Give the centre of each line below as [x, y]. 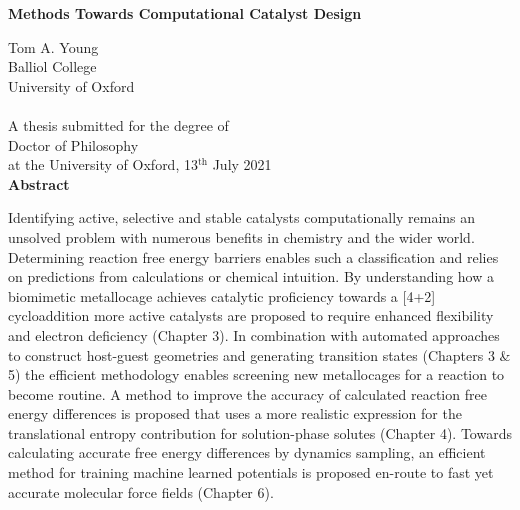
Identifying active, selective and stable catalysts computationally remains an [242, 217]
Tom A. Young [53, 46]
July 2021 [242, 164]
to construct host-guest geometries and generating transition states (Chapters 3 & [259, 354]
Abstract [39, 183]
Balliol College [52, 66]
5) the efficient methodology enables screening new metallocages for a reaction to [256, 374]
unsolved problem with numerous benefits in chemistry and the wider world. [241, 236]
